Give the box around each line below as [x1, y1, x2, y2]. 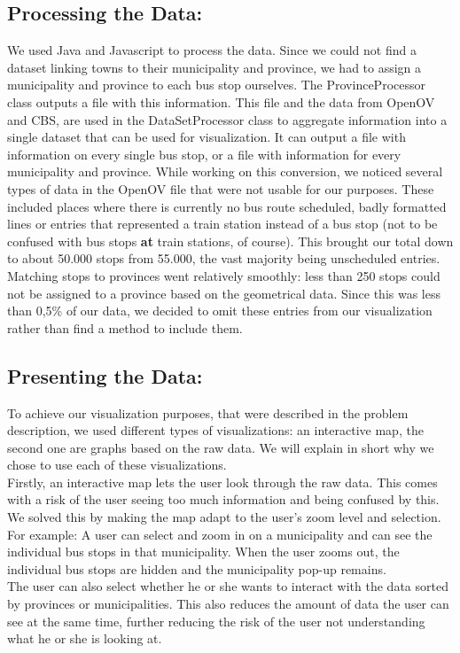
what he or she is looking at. [7, 629, 162, 648]
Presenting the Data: [7, 361, 203, 389]
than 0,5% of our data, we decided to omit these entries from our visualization [7, 301, 433, 320]
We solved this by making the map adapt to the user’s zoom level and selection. [7, 508, 441, 526]
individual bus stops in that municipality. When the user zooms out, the [7, 542, 400, 561]
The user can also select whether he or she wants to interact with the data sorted [7, 577, 448, 595]
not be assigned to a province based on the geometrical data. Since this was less [7, 284, 441, 302]
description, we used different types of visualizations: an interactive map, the [7, 421, 424, 439]
